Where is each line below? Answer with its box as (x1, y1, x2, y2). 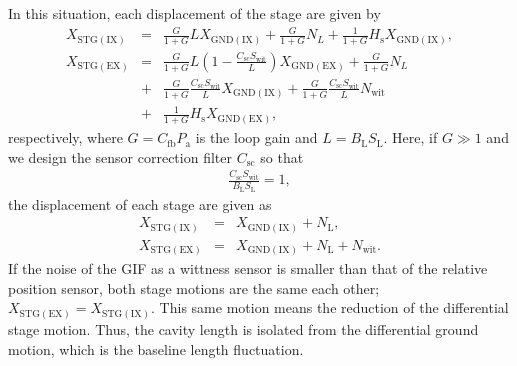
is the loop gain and (195, 127, 318, 148)
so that (260, 146, 304, 167)
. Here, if (383, 127, 438, 148)
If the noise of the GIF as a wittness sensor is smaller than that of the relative (8, 258, 488, 279)
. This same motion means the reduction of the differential (151, 297, 509, 318)
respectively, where (8, 127, 123, 148)
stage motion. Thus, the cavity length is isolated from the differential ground (8, 318, 479, 339)
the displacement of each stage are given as (8, 193, 272, 214)
